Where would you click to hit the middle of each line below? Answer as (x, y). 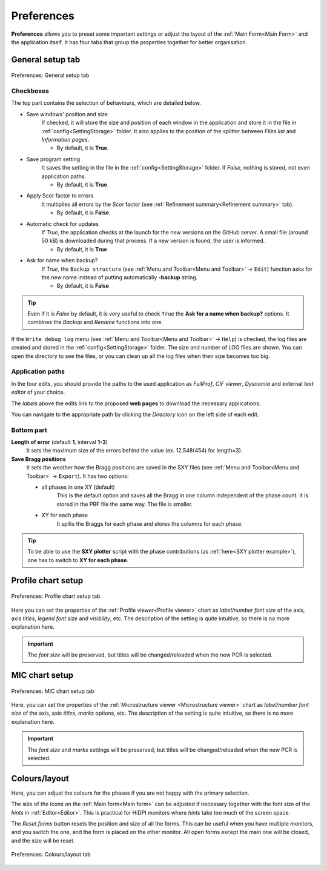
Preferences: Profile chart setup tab (56, 596)
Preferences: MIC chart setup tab (53, 691)
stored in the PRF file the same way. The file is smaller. (125, 504)
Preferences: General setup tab (50, 75)
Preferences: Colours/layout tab (51, 855)
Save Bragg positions (38, 459)
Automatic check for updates (63, 224)
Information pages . (65, 140)
